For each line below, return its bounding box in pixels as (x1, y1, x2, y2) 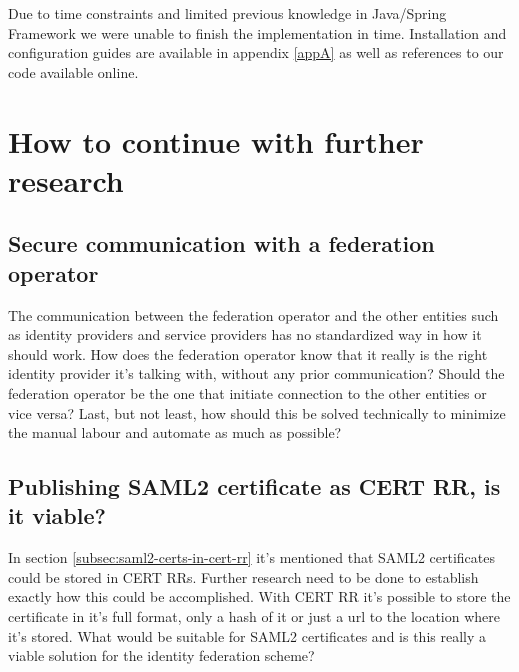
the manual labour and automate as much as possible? (8, 422, 342, 443)
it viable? (8, 500, 106, 531)
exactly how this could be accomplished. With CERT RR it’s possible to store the (8, 586, 511, 607)
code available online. (8, 61, 139, 82)
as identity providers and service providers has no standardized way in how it (8, 324, 482, 345)
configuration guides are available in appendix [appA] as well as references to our (8, 42, 504, 63)
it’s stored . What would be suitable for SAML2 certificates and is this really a (8, 625, 486, 646)
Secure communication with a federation (8, 228, 435, 259)
